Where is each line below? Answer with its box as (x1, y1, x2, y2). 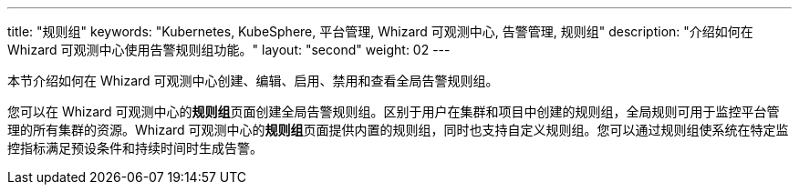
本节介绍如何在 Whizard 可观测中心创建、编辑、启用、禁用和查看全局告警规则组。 (7, 73, 499, 88)
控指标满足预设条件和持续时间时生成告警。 (7, 140, 263, 156)
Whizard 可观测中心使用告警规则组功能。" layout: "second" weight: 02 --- (7, 42, 451, 57)
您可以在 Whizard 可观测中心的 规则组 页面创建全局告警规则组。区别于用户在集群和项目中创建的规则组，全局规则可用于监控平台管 (7, 104, 780, 119)
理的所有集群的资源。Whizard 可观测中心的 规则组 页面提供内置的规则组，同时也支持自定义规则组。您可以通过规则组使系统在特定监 (7, 122, 789, 137)
